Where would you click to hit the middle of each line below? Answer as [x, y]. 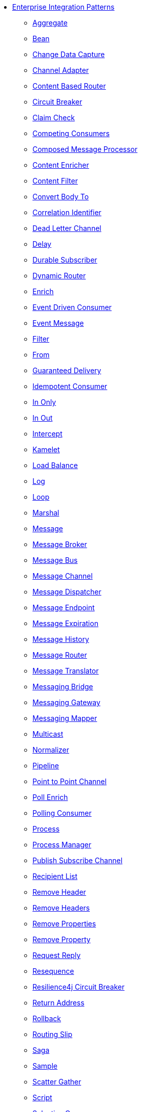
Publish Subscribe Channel [78, 860]
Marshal [46, 513]
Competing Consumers [71, 133]
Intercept [47, 434]
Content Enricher [61, 165]
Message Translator [66, 671]
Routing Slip [52, 1034]
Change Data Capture [69, 54]
